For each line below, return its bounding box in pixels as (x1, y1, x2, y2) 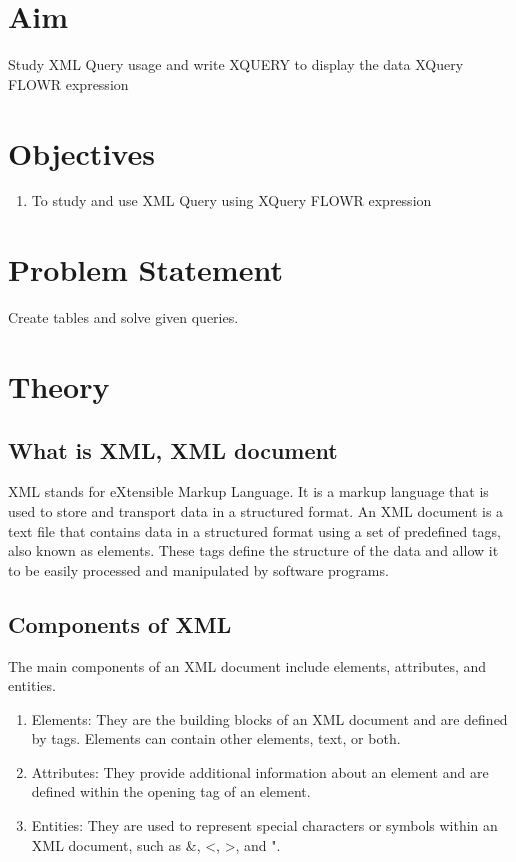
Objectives (8, 132, 155, 173)
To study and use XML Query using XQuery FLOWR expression (31, 190, 432, 211)
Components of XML (8, 608, 232, 639)
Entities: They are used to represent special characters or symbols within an (31, 815, 498, 836)
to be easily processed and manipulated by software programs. (8, 559, 389, 580)
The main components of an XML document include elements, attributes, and (8, 655, 487, 676)
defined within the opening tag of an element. (31, 781, 311, 802)
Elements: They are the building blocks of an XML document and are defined (31, 708, 508, 729)
